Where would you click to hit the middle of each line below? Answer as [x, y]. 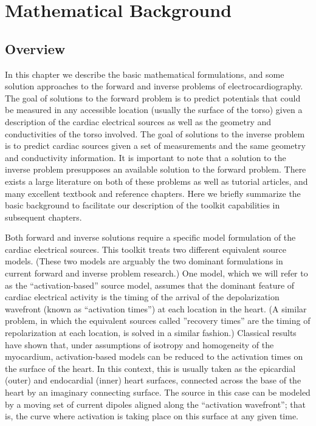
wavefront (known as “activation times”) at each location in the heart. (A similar [156, 308]
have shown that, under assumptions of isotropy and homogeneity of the [139, 344]
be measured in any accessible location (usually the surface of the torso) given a [154, 110]
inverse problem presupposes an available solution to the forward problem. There [156, 169]
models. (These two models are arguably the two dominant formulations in [144, 261]
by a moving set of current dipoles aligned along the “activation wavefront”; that [155, 404]
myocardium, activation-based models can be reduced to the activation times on [154, 356]
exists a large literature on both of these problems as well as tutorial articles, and [156, 181]
